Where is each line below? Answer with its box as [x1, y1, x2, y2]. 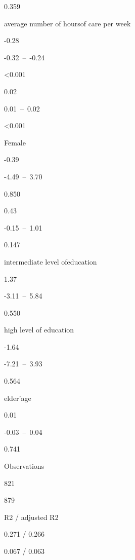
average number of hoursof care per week [4, 18, 131, 28]
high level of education [4, 324, 74, 335]
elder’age [4, 392, 31, 403]
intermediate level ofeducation [4, 256, 97, 267]
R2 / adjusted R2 [4, 511, 59, 522]
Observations [4, 461, 44, 471]
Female [4, 137, 26, 147]
